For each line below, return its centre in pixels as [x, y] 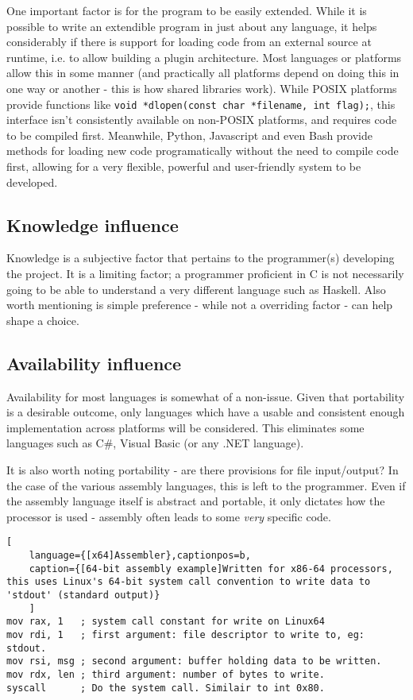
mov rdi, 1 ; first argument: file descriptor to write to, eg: [186, 634]
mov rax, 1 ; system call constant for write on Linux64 [166, 622]
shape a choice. [43, 320]
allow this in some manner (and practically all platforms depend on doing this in [203, 73]
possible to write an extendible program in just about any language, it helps [192, 26]
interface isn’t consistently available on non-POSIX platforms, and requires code [202, 120]
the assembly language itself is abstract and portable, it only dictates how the [196, 501]
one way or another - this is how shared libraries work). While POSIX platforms [202, 88]
